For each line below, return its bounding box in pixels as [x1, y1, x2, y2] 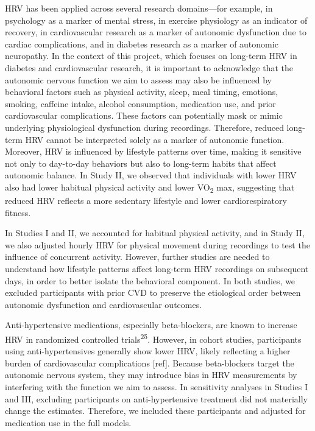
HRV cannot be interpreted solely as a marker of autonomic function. [25, 133, 285, 145]
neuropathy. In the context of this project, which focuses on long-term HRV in [5, 49, 297, 62]
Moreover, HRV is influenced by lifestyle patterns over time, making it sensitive [5, 145, 302, 158]
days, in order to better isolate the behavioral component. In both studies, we [5, 274, 296, 287]
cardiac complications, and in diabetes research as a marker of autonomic [5, 37, 278, 50]
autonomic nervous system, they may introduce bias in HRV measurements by [5, 368, 297, 381]
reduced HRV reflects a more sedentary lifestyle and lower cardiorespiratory [5, 194, 287, 207]
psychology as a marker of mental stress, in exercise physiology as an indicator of [5, 13, 308, 26]
